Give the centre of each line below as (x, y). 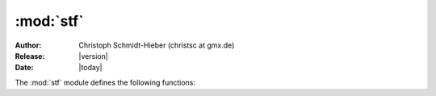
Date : (24, 68)
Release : (30, 56)
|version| (93, 56)
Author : (28, 45)
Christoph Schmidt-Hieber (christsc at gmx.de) (157, 45)
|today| (90, 68)
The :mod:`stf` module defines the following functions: (105, 82)
